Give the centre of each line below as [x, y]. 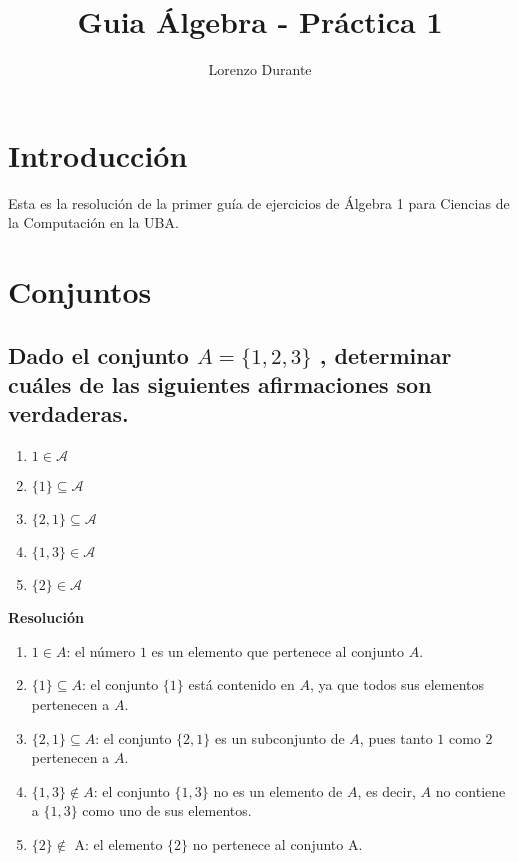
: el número [101, 650]
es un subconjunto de [279, 737]
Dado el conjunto [98, 354]
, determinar [385, 354]
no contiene [470, 790]
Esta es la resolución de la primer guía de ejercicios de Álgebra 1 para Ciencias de [259, 202]
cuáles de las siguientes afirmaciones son [220, 384]
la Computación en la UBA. [93, 222]
